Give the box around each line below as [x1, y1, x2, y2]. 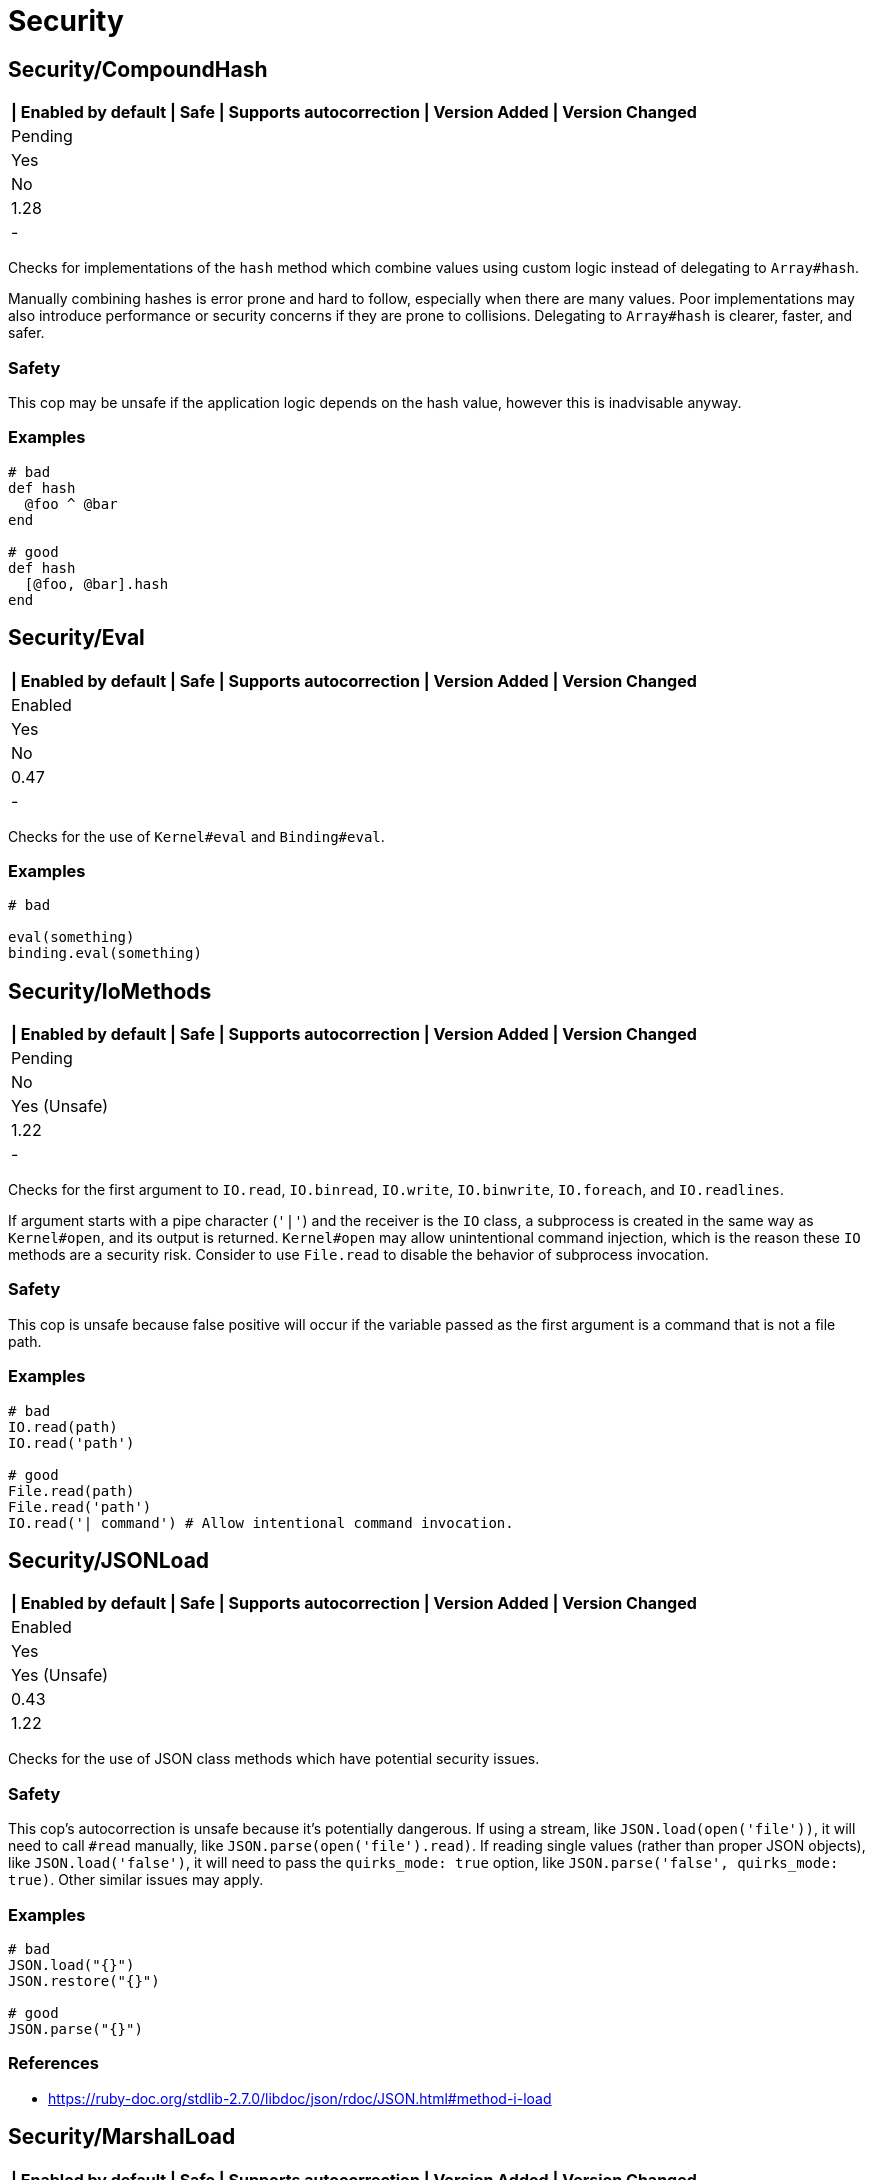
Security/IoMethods [8, 978, 212, 1004]
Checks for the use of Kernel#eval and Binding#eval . [8, 827, 385, 845]
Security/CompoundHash [8, 56, 268, 82]
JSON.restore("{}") [8, 1972, 160, 1989]
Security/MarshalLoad [8, 2124, 236, 2150]
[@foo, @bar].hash [24, 575, 169, 592]
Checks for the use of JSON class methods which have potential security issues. [8, 1750, 540, 1768]
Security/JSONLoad [8, 1548, 210, 1574]
